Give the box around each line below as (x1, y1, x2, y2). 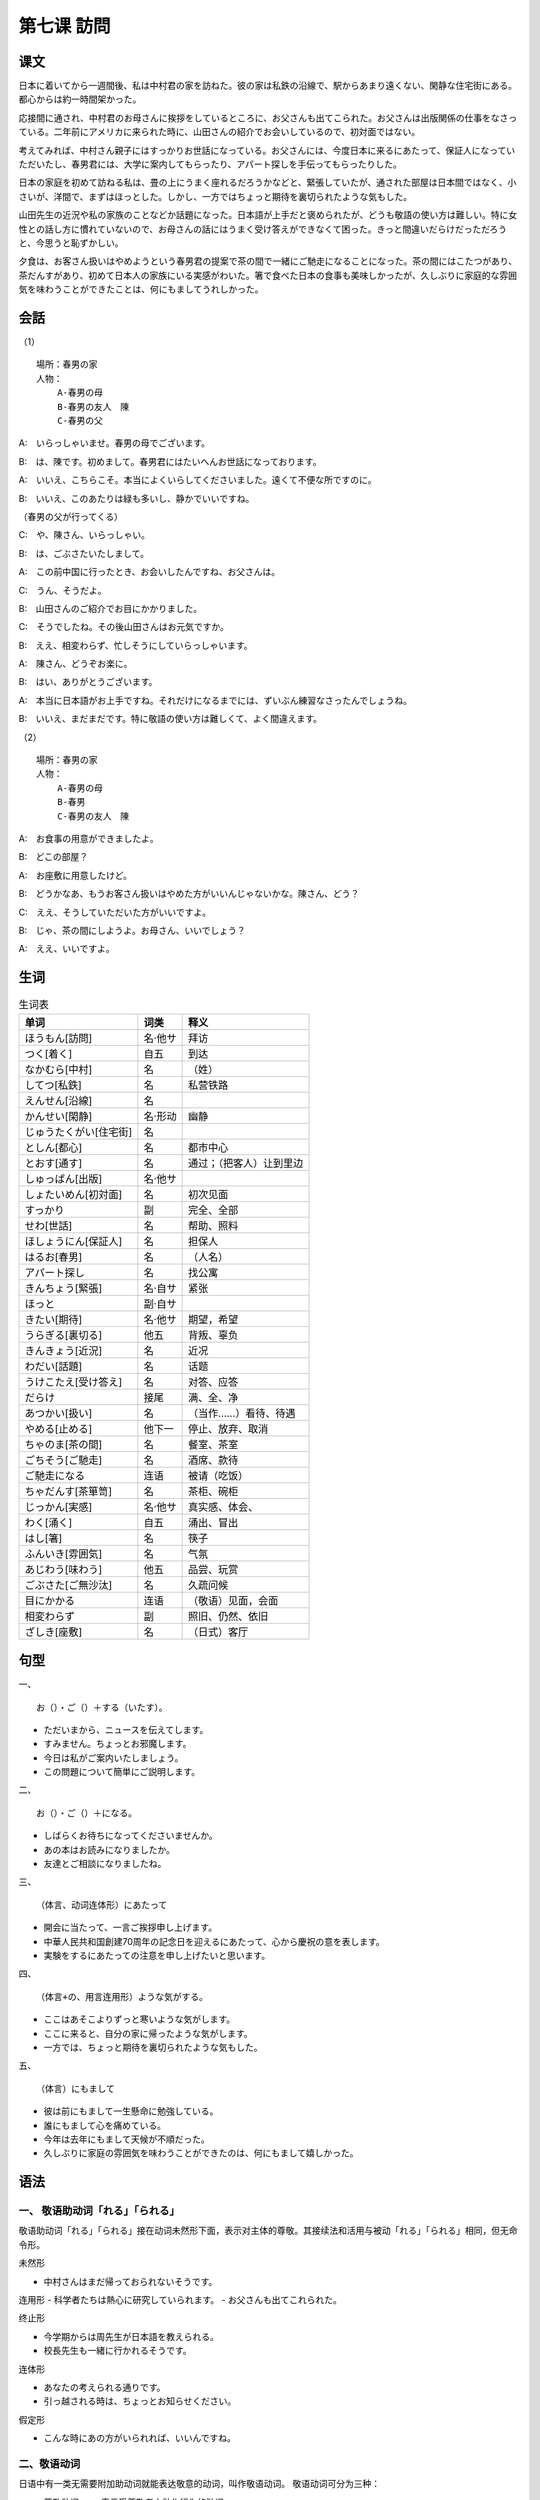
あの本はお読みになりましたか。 (43, 1843, 175, 1855)
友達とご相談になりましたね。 (43, 1858, 167, 1870)
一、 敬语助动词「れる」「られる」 (18, 2204, 180, 2218)
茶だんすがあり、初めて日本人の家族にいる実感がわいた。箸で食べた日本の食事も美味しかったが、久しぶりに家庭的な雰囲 (18, 269, 517, 281)
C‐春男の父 (56, 415, 104, 426)
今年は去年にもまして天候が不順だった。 (43, 2133, 210, 2145)
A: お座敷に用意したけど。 (18, 869, 132, 881)
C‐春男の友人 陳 (56, 810, 130, 822)
